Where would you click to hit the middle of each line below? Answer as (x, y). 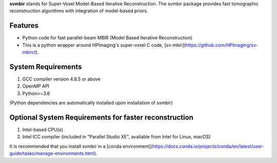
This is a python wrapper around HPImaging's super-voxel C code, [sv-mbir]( (104, 45)
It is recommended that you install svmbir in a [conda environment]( (81, 146)
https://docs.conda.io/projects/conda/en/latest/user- (208, 146)
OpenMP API (36, 86)
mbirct (29, 52)
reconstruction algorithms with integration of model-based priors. (79, 11)
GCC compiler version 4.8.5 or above (62, 79)
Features (24, 26)
